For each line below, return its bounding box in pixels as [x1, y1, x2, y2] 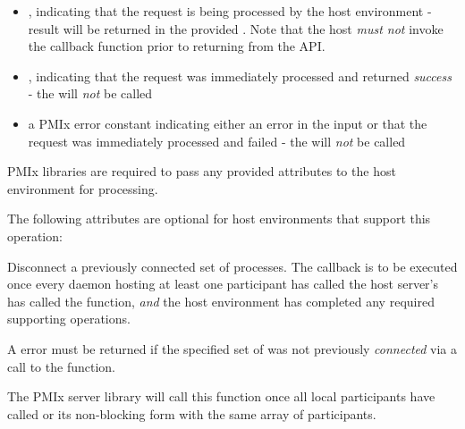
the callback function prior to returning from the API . [28, 37, 325, 55]
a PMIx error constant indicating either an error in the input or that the [28, 114, 427, 132]
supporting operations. [7, 309, 131, 328]
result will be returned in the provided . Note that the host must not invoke [28, 19, 444, 38]
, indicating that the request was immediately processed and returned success [28, 66, 452, 85]
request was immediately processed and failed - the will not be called [28, 131, 406, 150]
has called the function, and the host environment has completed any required [7, 291, 435, 310]
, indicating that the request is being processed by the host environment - [28, 2, 432, 20]
